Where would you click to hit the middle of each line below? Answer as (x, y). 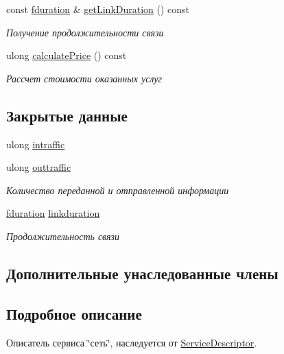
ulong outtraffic (39, 167)
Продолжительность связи (63, 236)
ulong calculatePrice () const (67, 55)
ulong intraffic (36, 144)
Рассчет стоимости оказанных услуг (84, 78)
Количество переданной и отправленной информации (118, 190)
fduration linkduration (53, 213)
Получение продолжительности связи (85, 32)
